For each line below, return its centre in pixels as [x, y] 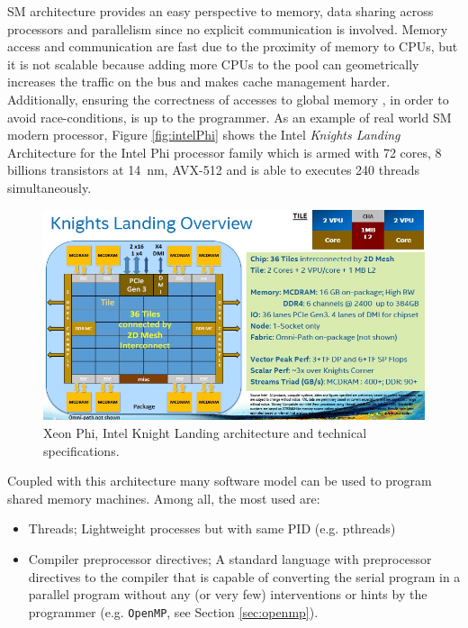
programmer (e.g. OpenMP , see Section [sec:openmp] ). [173, 611]
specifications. [81, 450]
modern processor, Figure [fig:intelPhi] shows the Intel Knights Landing [204, 135]
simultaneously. [49, 187]
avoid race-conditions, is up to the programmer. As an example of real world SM [229, 117]
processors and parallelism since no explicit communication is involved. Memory [228, 28]
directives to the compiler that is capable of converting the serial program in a [244, 576]
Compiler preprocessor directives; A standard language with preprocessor [230, 559]
